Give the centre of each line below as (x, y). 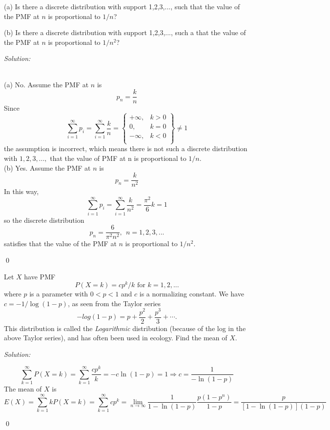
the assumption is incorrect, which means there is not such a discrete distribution (126, 148)
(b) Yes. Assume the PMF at (47, 167)
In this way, (21, 191)
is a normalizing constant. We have (192, 294)
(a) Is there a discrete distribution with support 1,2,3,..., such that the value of (122, 6)
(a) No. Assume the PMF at (46, 84)
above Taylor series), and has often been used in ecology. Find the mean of (116, 338)
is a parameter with (59, 294)
